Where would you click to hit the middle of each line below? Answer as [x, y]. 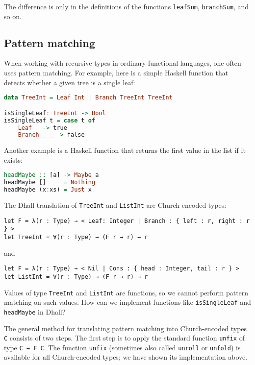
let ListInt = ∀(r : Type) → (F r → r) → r [76, 277]
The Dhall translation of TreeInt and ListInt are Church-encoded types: [115, 205]
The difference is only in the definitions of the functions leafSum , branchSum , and [127, 6]
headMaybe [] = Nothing [50, 182]
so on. [13, 16]
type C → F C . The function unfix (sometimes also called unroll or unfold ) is [122, 347]
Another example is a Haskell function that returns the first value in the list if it [125, 150]
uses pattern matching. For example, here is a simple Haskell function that [116, 73]
